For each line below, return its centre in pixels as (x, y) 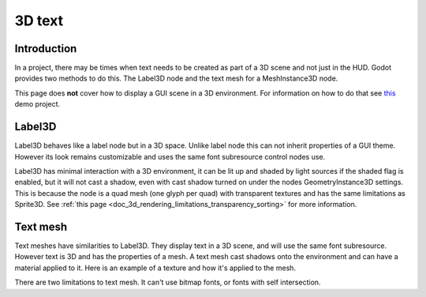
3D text (39, 21)
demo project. (37, 104)
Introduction (46, 49)
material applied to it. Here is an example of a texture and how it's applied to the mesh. (155, 268)
